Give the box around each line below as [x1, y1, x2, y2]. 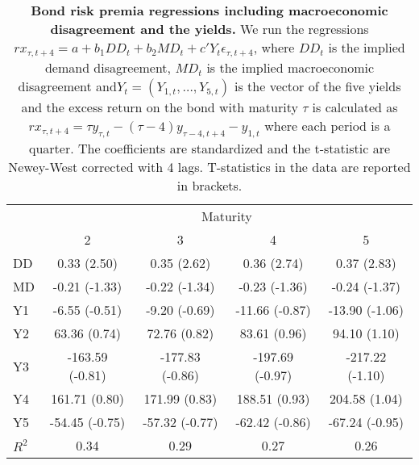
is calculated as [312, 97, 398, 116]
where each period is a [264, 115, 391, 135]
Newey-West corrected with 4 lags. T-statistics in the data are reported [8, 157, 411, 177]
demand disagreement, [44, 57, 172, 77]
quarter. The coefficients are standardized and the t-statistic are [28, 139, 391, 158]
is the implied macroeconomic [206, 57, 375, 77]
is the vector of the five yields [234, 76, 401, 95]
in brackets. [176, 176, 243, 195]
